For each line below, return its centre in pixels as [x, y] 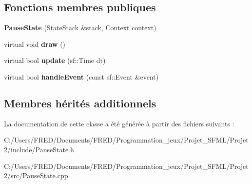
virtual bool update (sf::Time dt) [55, 60]
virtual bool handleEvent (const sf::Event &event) [81, 76]
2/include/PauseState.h [39, 149]
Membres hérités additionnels [80, 103]
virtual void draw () [35, 44]
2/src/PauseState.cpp [36, 175]
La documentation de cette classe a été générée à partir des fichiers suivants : [119, 123]
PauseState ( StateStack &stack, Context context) [80, 28]
